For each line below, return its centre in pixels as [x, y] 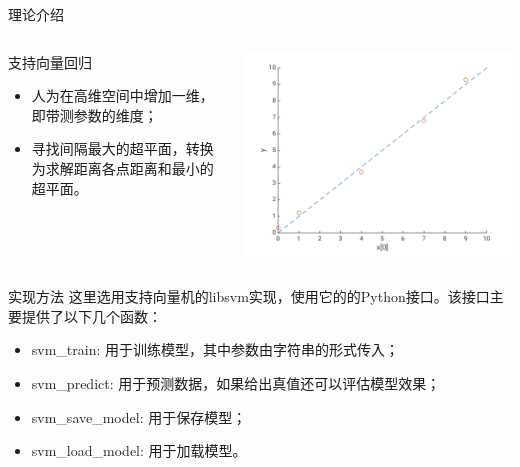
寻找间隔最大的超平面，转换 [122, 148]
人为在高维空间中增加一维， [122, 95]
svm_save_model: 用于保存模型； [139, 416]
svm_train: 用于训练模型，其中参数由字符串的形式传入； [215, 349]
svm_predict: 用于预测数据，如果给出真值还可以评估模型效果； [236, 383]
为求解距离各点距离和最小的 [122, 167]
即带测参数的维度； [94, 114]
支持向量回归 [50, 61]
